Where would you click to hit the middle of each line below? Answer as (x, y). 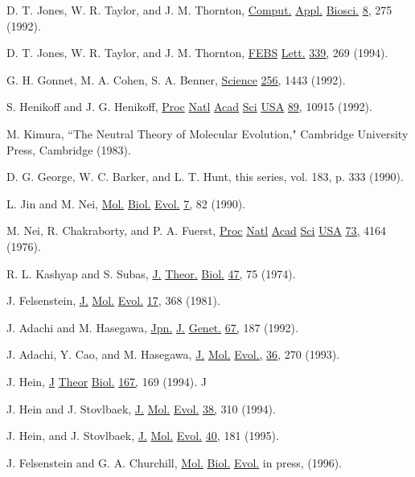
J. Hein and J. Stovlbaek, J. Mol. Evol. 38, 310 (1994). (141, 408)
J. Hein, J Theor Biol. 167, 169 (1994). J (107, 381)
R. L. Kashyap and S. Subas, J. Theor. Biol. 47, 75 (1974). (151, 273)
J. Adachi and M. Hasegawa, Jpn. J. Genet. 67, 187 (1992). (152, 327)
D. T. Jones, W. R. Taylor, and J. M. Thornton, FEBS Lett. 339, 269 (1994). (197, 53)
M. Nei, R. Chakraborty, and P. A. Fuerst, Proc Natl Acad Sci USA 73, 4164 (197, 230)
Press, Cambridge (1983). (69, 149)
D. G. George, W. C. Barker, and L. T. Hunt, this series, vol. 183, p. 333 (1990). (205, 177)
